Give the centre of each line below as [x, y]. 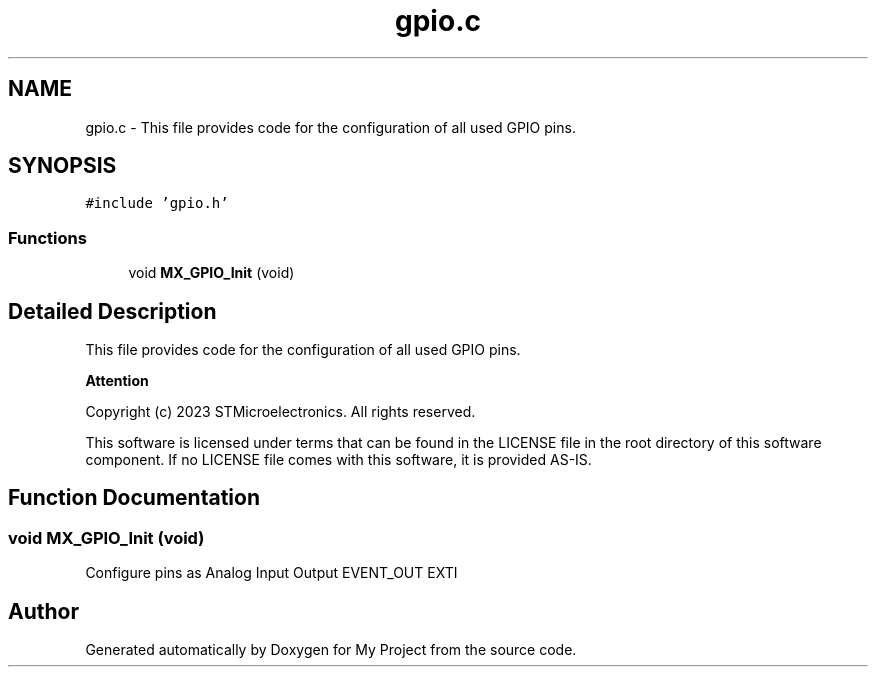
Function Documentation [134, 498]
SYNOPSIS [62, 166]
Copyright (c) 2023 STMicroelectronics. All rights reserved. [280, 412]
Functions [47, 237]
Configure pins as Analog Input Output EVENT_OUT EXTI [271, 573]
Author [43, 611]
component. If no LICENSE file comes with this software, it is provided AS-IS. [338, 460]
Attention [117, 381]
